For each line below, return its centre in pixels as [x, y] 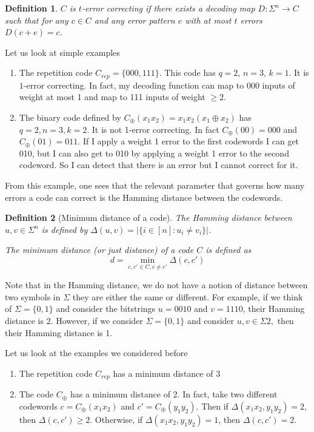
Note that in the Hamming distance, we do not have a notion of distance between [156, 285]
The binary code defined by [70, 117]
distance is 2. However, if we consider [74, 320]
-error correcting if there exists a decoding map [168, 8]
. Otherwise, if [116, 419]
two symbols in [33, 296]
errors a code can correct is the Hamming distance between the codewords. [144, 197]
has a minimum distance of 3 [167, 373]
